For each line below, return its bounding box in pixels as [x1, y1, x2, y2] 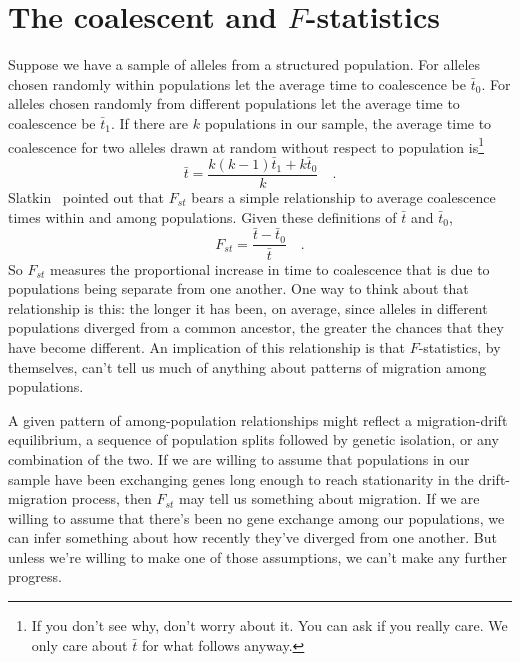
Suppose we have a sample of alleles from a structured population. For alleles [8, 54, 481, 75]
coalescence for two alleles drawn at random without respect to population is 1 [8, 133, 485, 157]
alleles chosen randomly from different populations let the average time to [8, 93, 460, 114]
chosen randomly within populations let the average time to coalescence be [8, 73, 466, 94]
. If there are [110, 112, 189, 133]
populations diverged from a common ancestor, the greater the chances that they [8, 317, 504, 338]
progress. [8, 566, 62, 587]
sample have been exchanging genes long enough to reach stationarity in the [8, 468, 474, 489]
